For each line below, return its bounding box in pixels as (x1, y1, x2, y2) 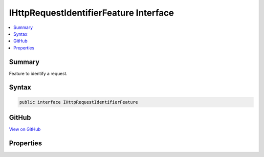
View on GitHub (9, 126, 41, 132)
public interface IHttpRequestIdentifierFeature (19, 99, 138, 105)
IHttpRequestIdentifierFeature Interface (9, 7, 174, 18)
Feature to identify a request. (9, 70, 68, 76)
